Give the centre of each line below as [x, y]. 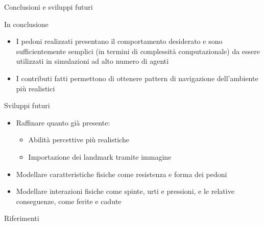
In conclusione [26, 24]
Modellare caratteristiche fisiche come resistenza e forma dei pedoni [122, 174]
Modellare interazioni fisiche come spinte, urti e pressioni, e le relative [125, 191]
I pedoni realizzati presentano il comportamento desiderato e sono [119, 41]
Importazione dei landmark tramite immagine [100, 156]
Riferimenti [22, 218]
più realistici [35, 88]
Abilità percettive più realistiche [79, 140]
